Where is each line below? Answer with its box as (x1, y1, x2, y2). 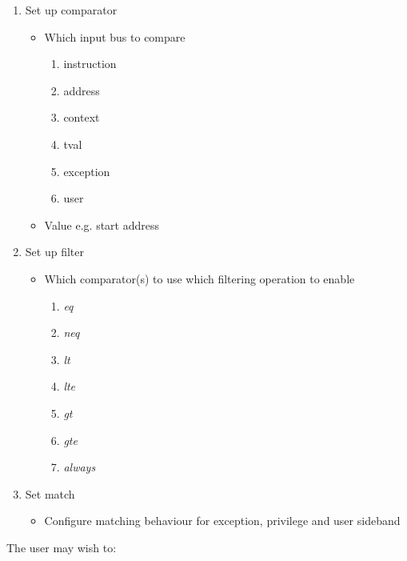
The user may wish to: (6, 539, 117, 555)
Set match (25, 485, 75, 502)
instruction (63, 55, 117, 72)
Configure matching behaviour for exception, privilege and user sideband (44, 512, 401, 529)
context (63, 109, 100, 126)
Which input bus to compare (44, 28, 186, 45)
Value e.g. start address (44, 216, 160, 233)
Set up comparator (25, 2, 118, 18)
